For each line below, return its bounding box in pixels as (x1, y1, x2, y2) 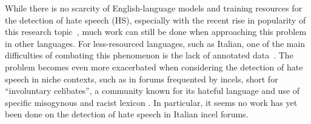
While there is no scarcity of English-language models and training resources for (5, 2, 303, 14)
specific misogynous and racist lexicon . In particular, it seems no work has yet (5, 96, 298, 108)
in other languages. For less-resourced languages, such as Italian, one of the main (5, 37, 306, 49)
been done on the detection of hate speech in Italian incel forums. (5, 108, 249, 120)
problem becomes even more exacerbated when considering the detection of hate (5, 60, 303, 73)
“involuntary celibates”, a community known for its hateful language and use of (5, 84, 300, 97)
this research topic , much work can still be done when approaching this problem (5, 25, 307, 38)
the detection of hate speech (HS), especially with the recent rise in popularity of (5, 13, 306, 26)
